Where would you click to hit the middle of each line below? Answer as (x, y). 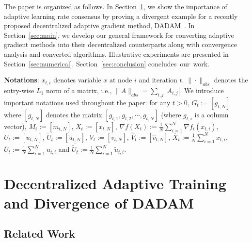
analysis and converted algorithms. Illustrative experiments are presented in (116, 54)
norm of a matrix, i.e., (79, 90)
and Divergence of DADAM (99, 202)
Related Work (40, 234)
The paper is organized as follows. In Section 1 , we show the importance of (116, 6)
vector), (15, 126)
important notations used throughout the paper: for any (87, 102)
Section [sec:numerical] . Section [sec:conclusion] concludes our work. (107, 63)
